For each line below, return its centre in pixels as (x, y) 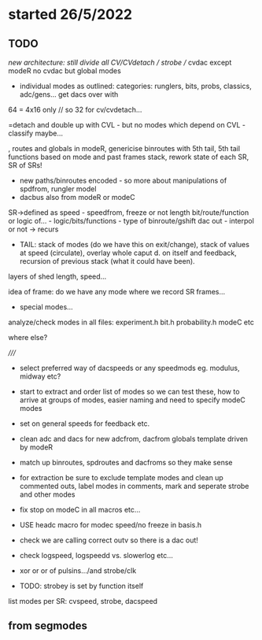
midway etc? (40, 376)
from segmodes (48, 626)
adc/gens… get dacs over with (69, 94)
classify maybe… (36, 133)
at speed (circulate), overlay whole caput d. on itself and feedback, (128, 253)
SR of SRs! (25, 165)
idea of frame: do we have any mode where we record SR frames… (117, 292)
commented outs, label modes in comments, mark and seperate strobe (134, 486)
